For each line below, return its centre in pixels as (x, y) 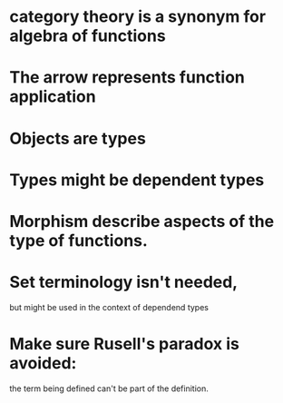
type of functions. (78, 240)
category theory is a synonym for (137, 17)
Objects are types (78, 138)
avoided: (43, 364)
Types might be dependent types (137, 180)
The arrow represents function (127, 78)
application (53, 97)
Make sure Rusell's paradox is (125, 344)
